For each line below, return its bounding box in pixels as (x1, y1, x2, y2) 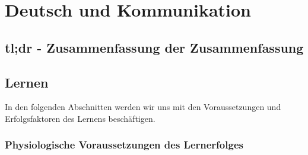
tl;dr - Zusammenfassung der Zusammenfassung (5, 38, 304, 56)
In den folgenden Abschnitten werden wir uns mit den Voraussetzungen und (5, 101, 281, 113)
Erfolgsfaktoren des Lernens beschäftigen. (5, 112, 155, 124)
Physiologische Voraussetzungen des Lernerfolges (5, 137, 243, 152)
